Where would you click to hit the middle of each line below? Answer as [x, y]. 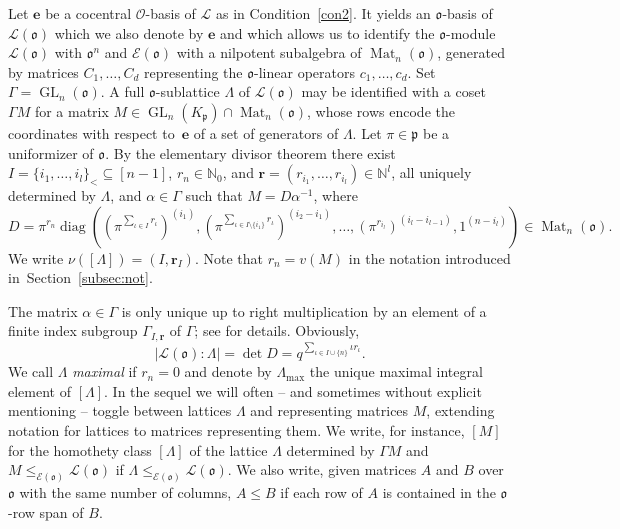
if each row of [321, 492]
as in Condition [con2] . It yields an [323, 13]
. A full [122, 91]
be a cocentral [88, 13]
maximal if [104, 371]
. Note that [229, 257]
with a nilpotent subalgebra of [269, 52]
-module [471, 32]
